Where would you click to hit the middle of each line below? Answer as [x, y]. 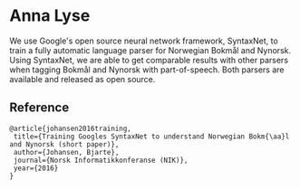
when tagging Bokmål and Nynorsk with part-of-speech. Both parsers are [147, 70]
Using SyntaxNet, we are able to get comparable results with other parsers [149, 60]
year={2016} [36, 168]
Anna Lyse [50, 16]
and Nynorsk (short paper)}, [64, 144]
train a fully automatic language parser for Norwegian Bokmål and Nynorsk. [150, 50]
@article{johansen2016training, [70, 128]
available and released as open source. [82, 79]
